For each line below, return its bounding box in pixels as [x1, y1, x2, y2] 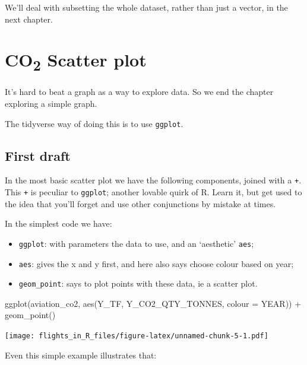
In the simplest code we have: [5, 217, 112, 230]
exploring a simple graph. [5, 97, 97, 109]
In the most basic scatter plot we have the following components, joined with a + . [5, 174, 302, 186]
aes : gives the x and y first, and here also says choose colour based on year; [18, 257, 294, 269]
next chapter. [5, 12, 53, 25]
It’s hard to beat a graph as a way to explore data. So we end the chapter [5, 85, 274, 98]
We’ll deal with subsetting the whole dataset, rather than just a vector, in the [5, 1, 288, 13]
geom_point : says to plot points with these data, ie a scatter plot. [18, 277, 258, 290]
